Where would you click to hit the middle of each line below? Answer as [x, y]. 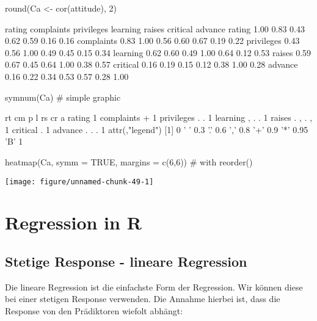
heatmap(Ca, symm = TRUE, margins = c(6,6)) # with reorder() [129, 161]
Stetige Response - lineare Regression [126, 261]
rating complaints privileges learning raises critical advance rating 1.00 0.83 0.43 [155, 28]
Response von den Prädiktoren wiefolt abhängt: [94, 310]
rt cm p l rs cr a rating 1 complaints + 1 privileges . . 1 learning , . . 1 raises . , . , [159, 117]
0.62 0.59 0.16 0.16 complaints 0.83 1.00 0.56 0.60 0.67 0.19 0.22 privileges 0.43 [152, 41]
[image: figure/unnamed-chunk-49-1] [79, 182]
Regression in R [73, 222]
